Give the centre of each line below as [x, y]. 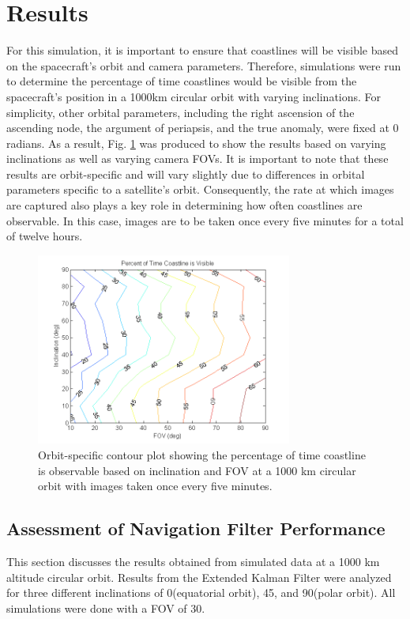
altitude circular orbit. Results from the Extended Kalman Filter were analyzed [199, 577]
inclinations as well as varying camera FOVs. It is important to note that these [197, 159]
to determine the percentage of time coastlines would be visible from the [182, 81]
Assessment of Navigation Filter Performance [196, 528]
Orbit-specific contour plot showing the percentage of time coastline [202, 454]
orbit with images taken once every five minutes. [155, 486]
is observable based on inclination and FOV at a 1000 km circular [197, 470]
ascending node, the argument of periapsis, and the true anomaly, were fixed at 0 [203, 128]
